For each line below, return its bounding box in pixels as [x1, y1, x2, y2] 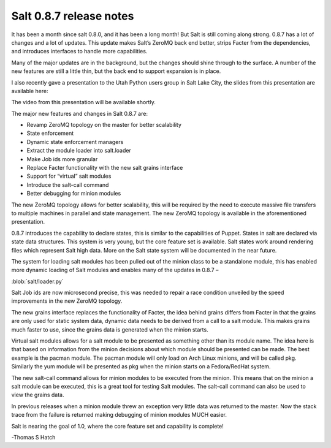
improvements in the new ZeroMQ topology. [11, 297, 123, 305]
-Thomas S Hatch [11, 433, 56, 441]
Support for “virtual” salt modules [26, 172, 112, 180]
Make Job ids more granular [26, 155, 98, 162]
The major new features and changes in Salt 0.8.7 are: [11, 110, 148, 117]
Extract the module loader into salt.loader [26, 147, 131, 154]
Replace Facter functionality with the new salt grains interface [26, 164, 183, 172]
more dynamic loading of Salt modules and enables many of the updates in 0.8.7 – [11, 267, 219, 274]
